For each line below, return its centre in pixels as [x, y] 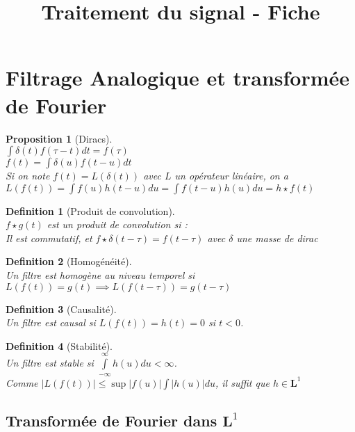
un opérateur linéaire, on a [231, 176]
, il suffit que [242, 382]
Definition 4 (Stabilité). [59, 345]
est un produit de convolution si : [117, 224]
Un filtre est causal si [51, 322]
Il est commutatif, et [49, 238]
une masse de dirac [277, 238]
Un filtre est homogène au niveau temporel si [100, 275]
